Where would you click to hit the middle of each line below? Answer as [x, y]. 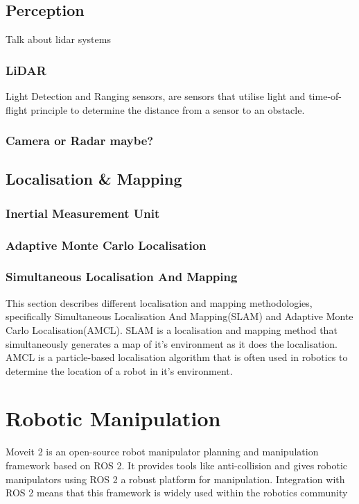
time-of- [325, 96]
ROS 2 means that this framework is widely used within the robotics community [177, 493]
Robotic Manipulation [113, 418]
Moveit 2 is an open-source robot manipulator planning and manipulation [162, 452]
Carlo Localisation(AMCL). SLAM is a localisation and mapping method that [172, 329]
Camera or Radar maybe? [80, 141]
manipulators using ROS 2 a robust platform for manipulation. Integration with [175, 479]
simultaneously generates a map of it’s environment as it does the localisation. [172, 343]
